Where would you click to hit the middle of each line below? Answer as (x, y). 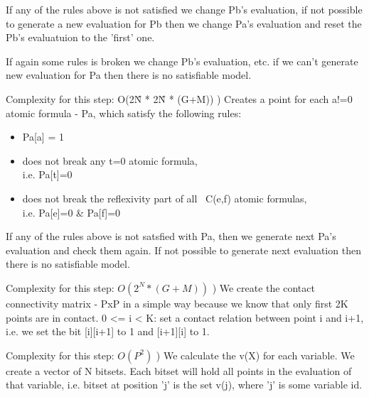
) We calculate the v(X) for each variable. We (255, 355)
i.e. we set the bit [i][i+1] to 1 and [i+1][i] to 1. (108, 331)
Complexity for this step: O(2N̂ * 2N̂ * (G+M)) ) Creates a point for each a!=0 (179, 98)
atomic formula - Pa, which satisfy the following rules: (124, 113)
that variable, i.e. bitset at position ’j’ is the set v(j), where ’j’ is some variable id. (184, 385)
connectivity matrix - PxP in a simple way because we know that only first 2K (177, 303)
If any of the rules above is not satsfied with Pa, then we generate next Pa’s (171, 236)
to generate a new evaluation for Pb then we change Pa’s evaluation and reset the (184, 23)
